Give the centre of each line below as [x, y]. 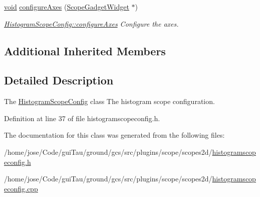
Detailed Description [59, 80]
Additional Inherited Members [85, 51]
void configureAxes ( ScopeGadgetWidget [67, 7]
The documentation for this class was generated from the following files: [114, 135]
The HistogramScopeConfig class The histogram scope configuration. [109, 101]
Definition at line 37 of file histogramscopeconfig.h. [82, 118]
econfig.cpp [21, 188]
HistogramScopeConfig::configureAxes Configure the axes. [91, 23]
